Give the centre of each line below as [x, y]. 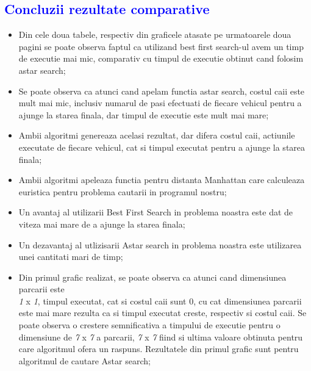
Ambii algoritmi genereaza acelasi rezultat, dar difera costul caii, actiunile [157, 135]
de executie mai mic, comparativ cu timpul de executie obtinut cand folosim [161, 58]
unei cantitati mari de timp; [71, 257]
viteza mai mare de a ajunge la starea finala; [102, 224]
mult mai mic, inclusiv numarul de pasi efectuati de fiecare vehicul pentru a [160, 103]
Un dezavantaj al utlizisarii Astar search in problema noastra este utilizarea [160, 244]
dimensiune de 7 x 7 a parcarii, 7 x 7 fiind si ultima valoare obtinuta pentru [161, 337]
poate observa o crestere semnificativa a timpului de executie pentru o [149, 325]
